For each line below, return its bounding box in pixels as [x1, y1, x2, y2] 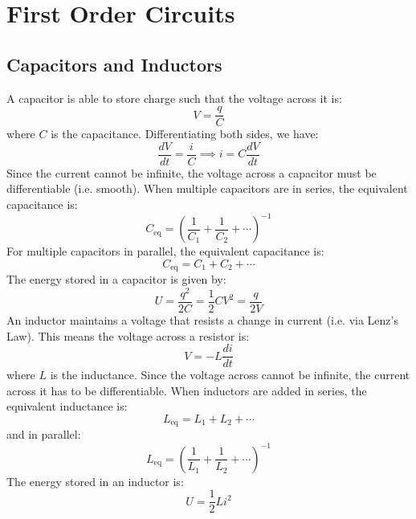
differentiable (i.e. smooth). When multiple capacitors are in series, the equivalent [6, 180, 408, 197]
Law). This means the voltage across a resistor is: [6, 327, 250, 344]
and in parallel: [6, 426, 81, 443]
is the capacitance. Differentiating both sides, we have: [51, 125, 319, 142]
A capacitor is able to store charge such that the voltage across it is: [6, 89, 342, 106]
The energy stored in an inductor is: [6, 472, 184, 489]
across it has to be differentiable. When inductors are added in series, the [6, 382, 367, 398]
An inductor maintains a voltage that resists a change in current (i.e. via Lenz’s [6, 311, 398, 328]
